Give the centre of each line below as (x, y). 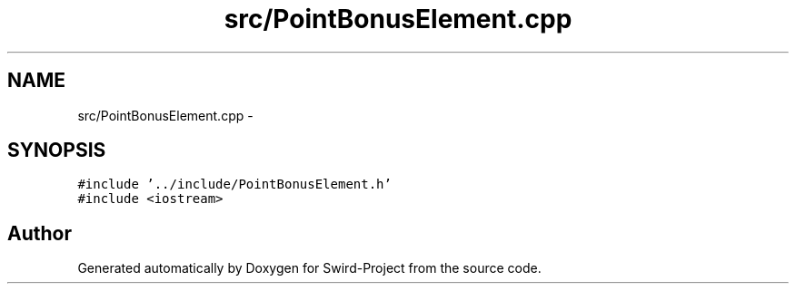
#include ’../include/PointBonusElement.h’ (234, 184)
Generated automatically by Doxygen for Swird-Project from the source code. (309, 268)
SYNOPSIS (57, 150)
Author (40, 233)
